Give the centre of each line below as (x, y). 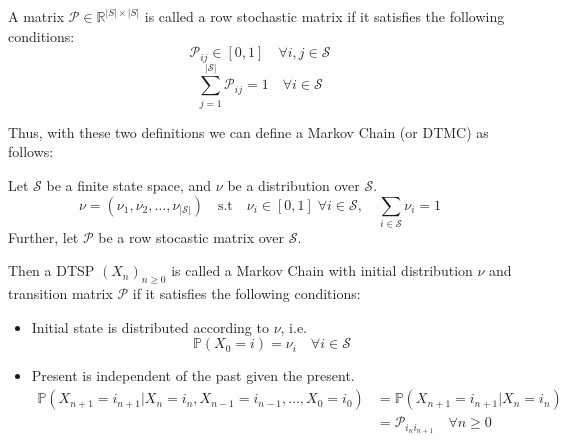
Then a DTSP (51, 270)
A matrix (36, 16)
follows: (31, 151)
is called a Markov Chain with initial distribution (322, 270)
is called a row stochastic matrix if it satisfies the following (324, 16)
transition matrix (60, 293)
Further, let (43, 236)
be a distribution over (293, 184)
